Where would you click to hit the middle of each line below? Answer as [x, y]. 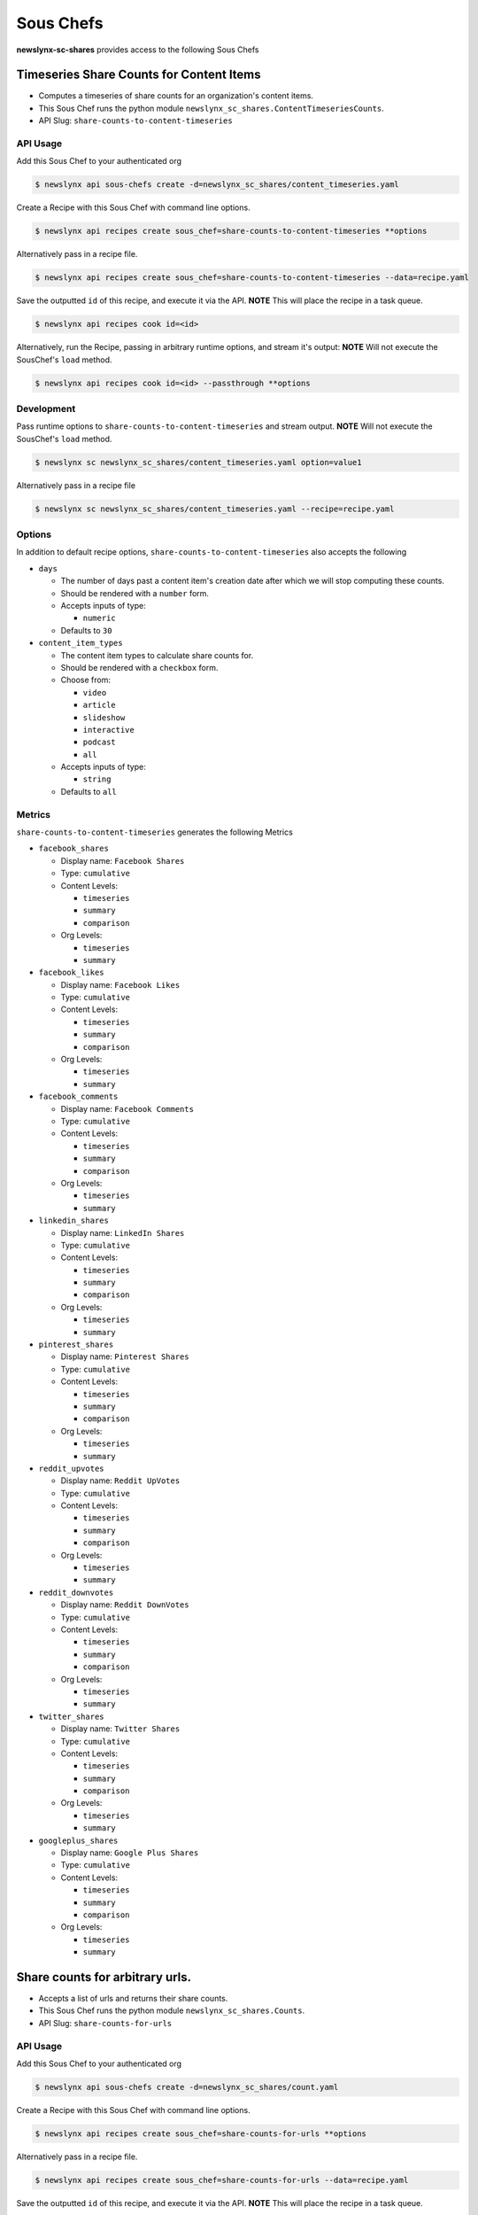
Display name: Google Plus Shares [130, 1853]
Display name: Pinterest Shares [125, 1356]
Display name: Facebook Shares [123, 860]
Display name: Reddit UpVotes [120, 1481]
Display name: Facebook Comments [127, 1108]
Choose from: [85, 680]
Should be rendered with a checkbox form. [139, 667]
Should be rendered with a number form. [135, 593]
